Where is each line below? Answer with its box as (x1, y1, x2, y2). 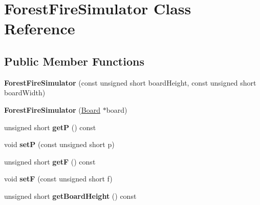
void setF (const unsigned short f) (4, 173, 113, 184)
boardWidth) (4, 87, 46, 98)
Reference (4, 18, 75, 39)
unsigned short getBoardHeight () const (4, 190, 137, 201)
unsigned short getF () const (4, 156, 96, 167)
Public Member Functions (4, 53, 144, 69)
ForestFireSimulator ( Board (4, 104, 100, 115)
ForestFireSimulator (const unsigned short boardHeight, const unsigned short (4, 77, 256, 88)
